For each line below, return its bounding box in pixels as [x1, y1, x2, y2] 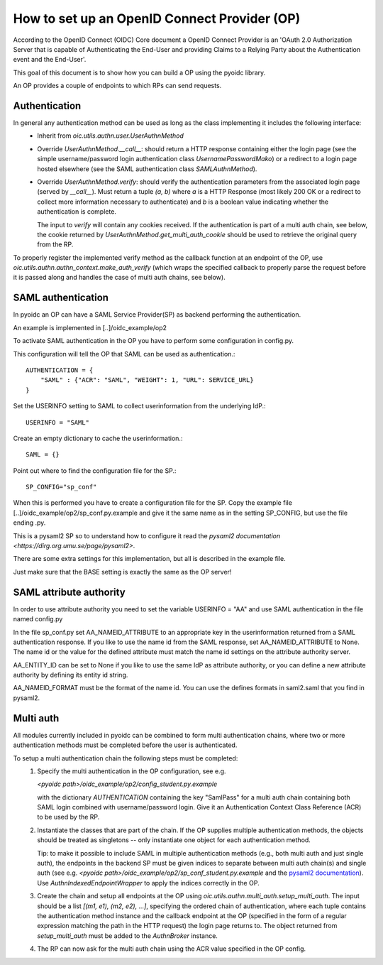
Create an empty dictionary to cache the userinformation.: [13, 434, 183, 442]
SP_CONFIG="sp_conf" [26, 483, 97, 491]
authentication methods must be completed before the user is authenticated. [13, 741, 238, 749]
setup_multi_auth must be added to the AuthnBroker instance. [37, 931, 218, 940]
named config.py [13, 615, 63, 623]
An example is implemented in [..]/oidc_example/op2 [13, 323, 167, 332]
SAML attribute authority [13, 586, 126, 598]
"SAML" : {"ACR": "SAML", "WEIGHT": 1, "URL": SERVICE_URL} [40, 376, 255, 384]
